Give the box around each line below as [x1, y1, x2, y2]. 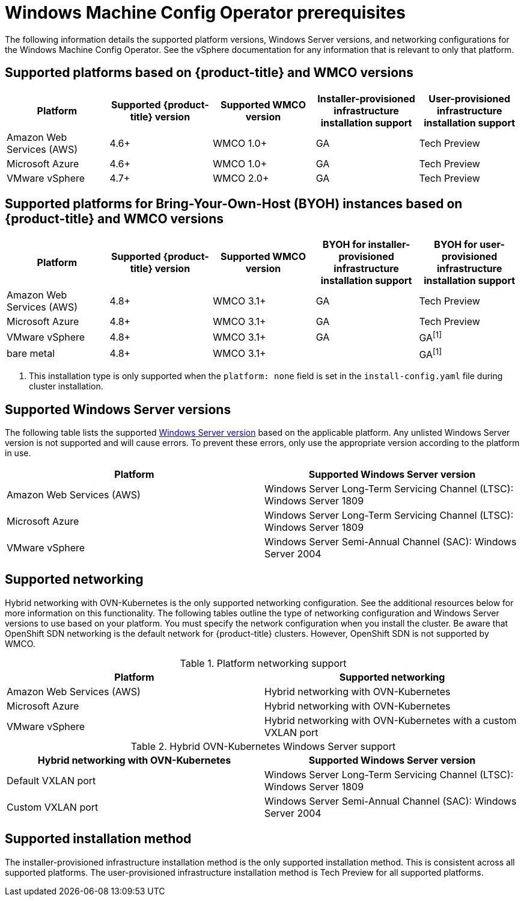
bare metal [7, 347, 55, 360]
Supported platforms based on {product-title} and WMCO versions [5, 65, 413, 81]
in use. [5, 447, 31, 458]
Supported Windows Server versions [5, 401, 231, 417]
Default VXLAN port [7, 774, 96, 787]
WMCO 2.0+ [213, 172, 269, 184]
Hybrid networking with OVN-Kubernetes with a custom [264, 714, 517, 726]
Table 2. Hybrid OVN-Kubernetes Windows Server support [130, 740, 396, 752]
